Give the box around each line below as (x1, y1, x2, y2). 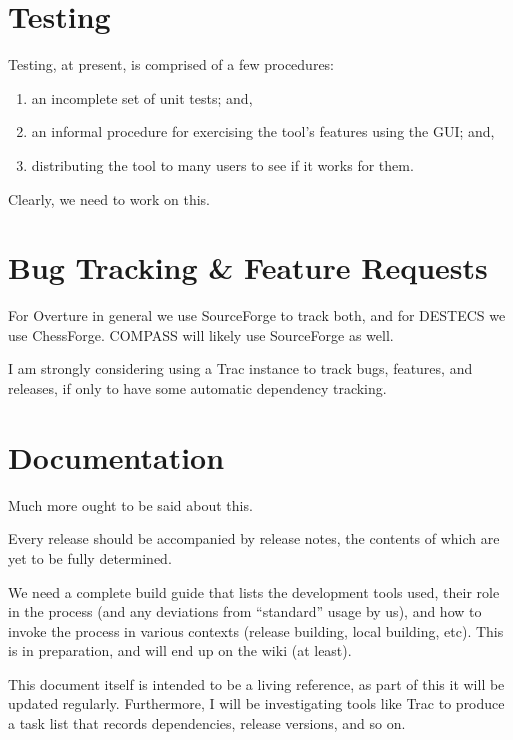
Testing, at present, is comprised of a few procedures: (8, 54, 335, 75)
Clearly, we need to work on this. (8, 188, 210, 209)
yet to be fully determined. (8, 547, 172, 568)
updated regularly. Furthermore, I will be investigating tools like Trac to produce (8, 693, 505, 714)
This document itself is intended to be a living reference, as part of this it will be (8, 673, 505, 694)
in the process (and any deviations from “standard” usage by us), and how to (8, 601, 482, 622)
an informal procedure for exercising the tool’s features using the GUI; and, (31, 121, 495, 142)
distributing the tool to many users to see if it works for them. (31, 154, 414, 175)
